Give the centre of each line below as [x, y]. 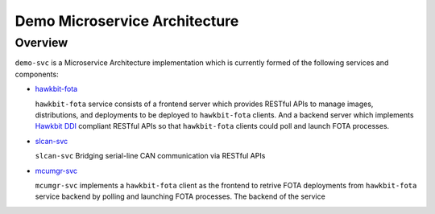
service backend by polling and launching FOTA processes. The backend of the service [180, 196]
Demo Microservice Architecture [127, 21]
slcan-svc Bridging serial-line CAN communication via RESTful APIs [150, 156]
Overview [41, 43]
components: [37, 74]
